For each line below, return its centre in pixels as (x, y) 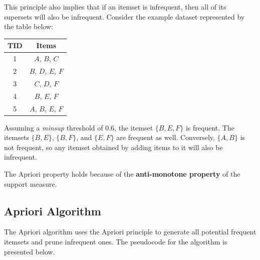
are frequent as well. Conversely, (166, 137)
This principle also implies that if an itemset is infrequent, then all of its (115, 7)
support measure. (31, 183)
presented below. (30, 251)
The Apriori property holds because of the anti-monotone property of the (122, 173)
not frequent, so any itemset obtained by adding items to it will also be (113, 147)
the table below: (29, 26)
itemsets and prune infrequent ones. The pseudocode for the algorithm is (116, 241)
